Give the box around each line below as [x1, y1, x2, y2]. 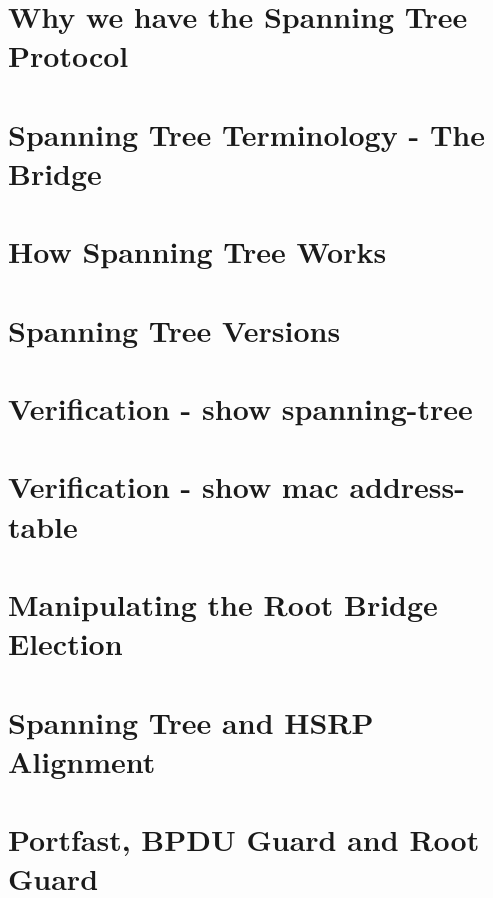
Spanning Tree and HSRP [8, 701, 374, 742]
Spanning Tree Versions [8, 309, 341, 350]
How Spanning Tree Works [8, 231, 387, 272]
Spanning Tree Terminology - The [8, 113, 485, 154]
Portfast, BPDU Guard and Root [8, 819, 480, 860]
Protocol [8, 35, 129, 76]
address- [349, 466, 465, 507]
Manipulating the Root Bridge [8, 584, 438, 624]
